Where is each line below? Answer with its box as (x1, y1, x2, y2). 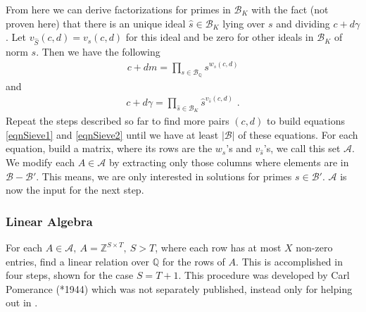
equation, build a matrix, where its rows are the (6, 141, 213, 156)
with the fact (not (251, 2, 329, 16)
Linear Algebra (6, 212, 93, 230)
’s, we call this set (263, 141, 341, 156)
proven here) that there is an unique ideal (6, 15, 186, 30)
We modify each (6, 155, 75, 170)
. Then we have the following (36, 44, 160, 58)
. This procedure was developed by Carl (178, 268, 350, 282)
